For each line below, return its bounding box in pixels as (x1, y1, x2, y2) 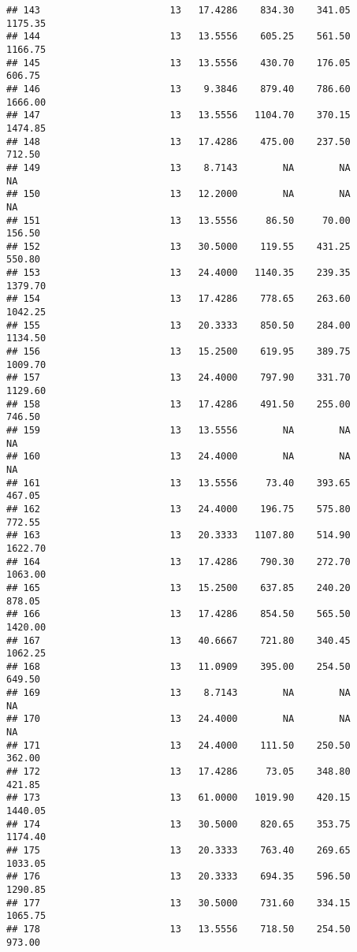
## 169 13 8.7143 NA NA (6, 687, 351, 699)
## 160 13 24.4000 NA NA (6, 451, 351, 463)
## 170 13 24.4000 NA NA (6, 713, 351, 725)
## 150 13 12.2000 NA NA (6, 188, 351, 200)
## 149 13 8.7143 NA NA (6, 162, 351, 173)
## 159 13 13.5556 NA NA (6, 425, 351, 436)
